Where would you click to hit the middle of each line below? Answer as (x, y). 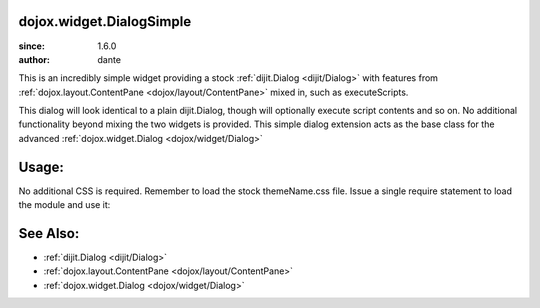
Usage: (41, 166)
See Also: (49, 233)
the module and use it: (64, 205)
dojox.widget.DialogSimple (105, 21)
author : (34, 59)
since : (31, 46)
